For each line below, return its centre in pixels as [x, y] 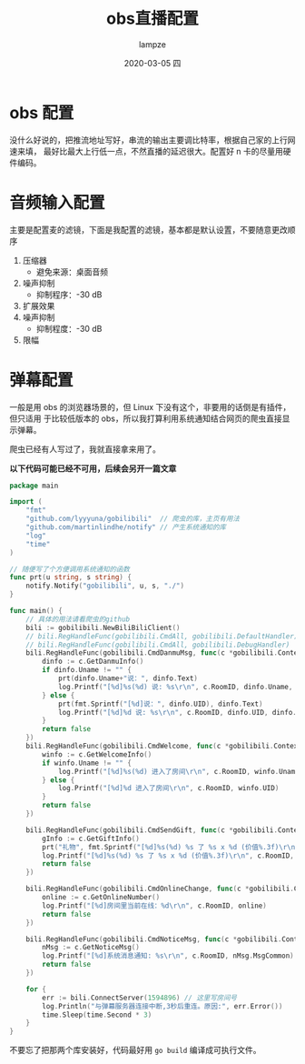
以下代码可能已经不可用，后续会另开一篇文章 [93, 468]
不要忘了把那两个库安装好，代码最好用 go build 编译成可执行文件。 [135, 1050]
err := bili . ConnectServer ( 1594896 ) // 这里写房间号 [140, 998]
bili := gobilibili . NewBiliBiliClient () [103, 627]
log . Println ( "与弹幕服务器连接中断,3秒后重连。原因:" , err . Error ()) [162, 1006]
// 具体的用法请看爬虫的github [78, 619]
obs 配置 [42, 112]
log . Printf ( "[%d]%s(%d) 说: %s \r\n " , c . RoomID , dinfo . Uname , [175, 687]
